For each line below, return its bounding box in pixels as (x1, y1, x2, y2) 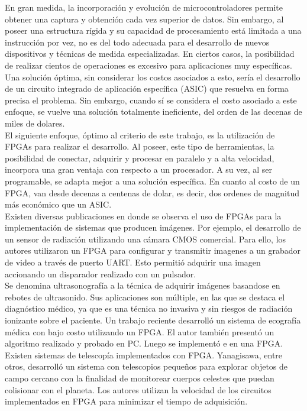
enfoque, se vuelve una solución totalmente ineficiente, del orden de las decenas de (5, 105, 302, 118)
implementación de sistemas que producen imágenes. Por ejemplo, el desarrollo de (5, 221, 301, 234)
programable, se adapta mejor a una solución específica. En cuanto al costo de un (5, 174, 300, 187)
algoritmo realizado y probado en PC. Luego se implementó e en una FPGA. (5, 337, 283, 349)
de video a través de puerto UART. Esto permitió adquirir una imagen (5, 256, 261, 268)
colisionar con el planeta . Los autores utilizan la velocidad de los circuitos (5, 383, 272, 396)
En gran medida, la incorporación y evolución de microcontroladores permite (5, 1, 283, 13)
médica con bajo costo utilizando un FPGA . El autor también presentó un (5, 325, 274, 338)
